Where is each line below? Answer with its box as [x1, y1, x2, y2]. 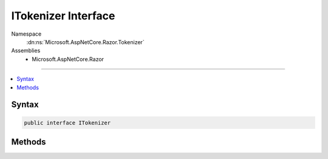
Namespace [11, 30, 42, 37]
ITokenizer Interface [11, 9, 115, 22]
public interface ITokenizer [24, 119, 111, 126]
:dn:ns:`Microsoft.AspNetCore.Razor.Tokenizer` [26, 38, 145, 45]
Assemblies [11, 47, 41, 54]
